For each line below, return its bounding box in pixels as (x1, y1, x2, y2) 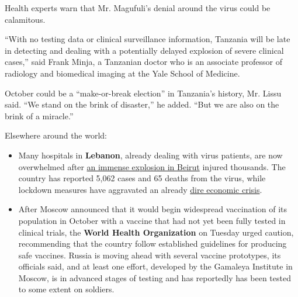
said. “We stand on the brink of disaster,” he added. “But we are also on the (5, 98, 279, 110)
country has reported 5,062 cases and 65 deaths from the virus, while (18, 172, 266, 184)
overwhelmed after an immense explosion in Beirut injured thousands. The (18, 160, 286, 172)
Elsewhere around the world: (5, 129, 108, 141)
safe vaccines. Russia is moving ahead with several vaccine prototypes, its (18, 248, 281, 261)
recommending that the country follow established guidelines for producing (18, 237, 287, 250)
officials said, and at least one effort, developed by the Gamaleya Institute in (18, 260, 293, 272)
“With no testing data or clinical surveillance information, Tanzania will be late (5, 33, 290, 45)
